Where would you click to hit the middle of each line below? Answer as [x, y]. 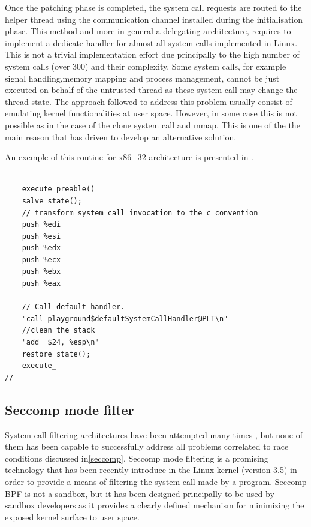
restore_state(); [56, 354]
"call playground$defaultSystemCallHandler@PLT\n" [125, 318]
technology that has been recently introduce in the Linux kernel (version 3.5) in [151, 470]
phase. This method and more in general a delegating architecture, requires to [148, 31]
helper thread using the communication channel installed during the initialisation [154, 19]
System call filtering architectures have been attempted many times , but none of [154, 434]
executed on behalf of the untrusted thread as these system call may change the [151, 90]
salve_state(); [52, 201]
